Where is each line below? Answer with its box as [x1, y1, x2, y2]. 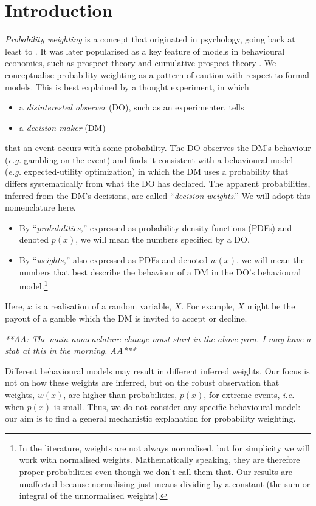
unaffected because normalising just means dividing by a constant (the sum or [19, 477, 311, 490]
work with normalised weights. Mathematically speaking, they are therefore [19, 453, 300, 466]
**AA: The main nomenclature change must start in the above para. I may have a [5, 332, 311, 345]
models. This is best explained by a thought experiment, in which [5, 80, 249, 93]
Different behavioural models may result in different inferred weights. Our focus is [5, 364, 310, 377]
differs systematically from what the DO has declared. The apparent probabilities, [5, 177, 311, 190]
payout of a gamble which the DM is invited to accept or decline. [5, 312, 247, 325]
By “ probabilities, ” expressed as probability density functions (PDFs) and [19, 221, 292, 234]
